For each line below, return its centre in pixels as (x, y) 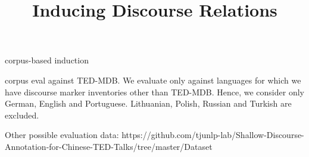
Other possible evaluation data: (62, 135)
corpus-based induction (47, 60)
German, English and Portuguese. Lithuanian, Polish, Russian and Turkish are (148, 103)
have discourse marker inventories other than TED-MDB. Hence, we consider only (154, 92)
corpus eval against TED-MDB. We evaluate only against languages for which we (153, 80)
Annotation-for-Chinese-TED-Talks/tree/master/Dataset (109, 146)
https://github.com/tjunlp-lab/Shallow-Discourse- (213, 135)
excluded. (22, 115)
